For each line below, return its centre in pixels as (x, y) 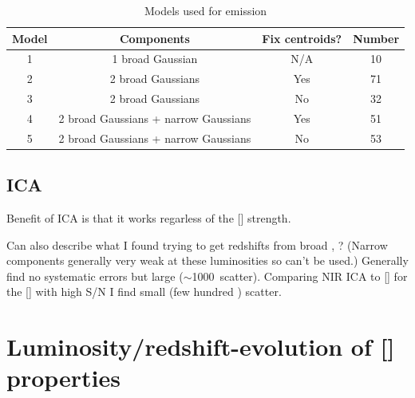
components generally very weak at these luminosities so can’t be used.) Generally (207, 260)
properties (63, 378)
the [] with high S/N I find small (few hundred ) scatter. (144, 292)
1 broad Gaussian (155, 59)
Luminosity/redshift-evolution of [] (201, 347)
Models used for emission (206, 10)
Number (376, 38)
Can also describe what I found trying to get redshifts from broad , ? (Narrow (197, 244)
